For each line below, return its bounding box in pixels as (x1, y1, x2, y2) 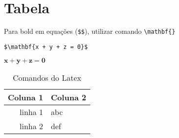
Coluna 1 (8, 92, 43, 103)
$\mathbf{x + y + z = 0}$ (4, 43, 88, 50)
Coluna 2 (51, 92, 86, 103)
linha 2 (20, 120, 43, 132)
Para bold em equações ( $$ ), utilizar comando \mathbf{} (4, 26, 176, 36)
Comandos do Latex (13, 72, 81, 84)
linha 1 (20, 106, 43, 118)
